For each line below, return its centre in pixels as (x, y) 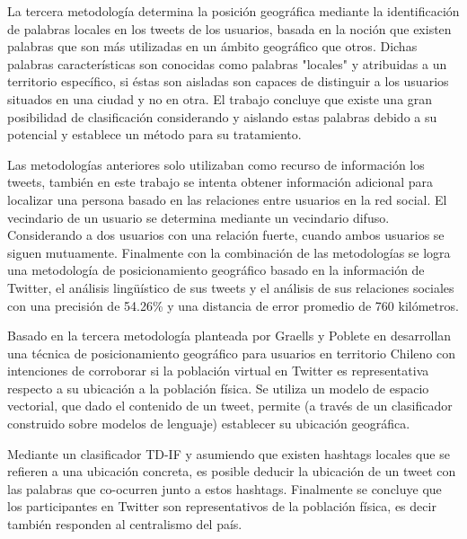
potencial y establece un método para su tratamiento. (154, 134)
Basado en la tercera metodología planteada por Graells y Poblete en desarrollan (229, 336)
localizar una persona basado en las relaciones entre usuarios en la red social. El (227, 199)
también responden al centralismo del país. (125, 524)
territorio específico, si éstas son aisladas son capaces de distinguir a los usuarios (228, 81)
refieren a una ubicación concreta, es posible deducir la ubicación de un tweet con (232, 471)
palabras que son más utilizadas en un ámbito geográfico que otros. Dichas (212, 46)
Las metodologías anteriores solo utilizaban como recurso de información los (216, 164)
